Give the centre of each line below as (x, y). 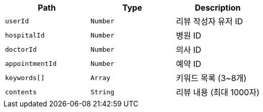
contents (21, 92)
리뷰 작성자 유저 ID (210, 21)
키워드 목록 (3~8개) (211, 78)
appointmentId (31, 63)
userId (17, 21)
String (102, 92)
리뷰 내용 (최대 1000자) (218, 92)
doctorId (21, 49)
